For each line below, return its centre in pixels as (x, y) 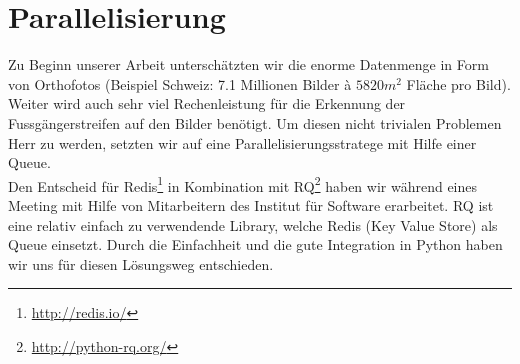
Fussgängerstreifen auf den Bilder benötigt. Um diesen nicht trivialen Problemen (255, 122)
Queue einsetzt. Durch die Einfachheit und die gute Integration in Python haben (255, 244)
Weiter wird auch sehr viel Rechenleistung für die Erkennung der (207, 103)
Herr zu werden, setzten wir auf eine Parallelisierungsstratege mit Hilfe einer (242, 142)
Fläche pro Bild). (458, 83)
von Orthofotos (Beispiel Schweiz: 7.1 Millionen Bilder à (180, 83)
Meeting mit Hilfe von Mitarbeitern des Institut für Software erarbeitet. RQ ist (251, 204)
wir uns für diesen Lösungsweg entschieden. (141, 263)
